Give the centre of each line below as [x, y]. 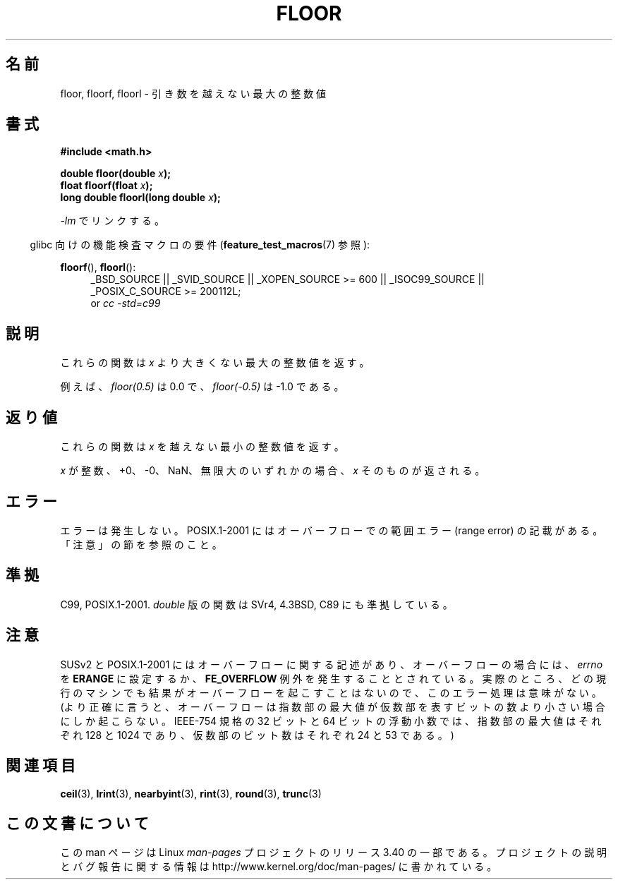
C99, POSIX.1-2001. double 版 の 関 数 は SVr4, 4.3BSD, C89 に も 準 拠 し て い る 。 [256, 604]
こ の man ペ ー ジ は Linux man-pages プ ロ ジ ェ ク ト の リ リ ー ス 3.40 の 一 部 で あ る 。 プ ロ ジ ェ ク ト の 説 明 [334, 853]
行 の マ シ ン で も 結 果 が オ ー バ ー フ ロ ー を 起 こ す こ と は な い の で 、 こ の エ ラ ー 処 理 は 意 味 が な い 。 [331, 692]
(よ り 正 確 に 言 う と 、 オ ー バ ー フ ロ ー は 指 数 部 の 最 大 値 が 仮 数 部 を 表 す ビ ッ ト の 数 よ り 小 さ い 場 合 [333, 706]
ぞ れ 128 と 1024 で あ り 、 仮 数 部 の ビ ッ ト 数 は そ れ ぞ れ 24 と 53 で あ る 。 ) [257, 735]
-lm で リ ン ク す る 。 [113, 221]
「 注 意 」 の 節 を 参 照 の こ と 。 [141, 544]
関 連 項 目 [41, 766]
